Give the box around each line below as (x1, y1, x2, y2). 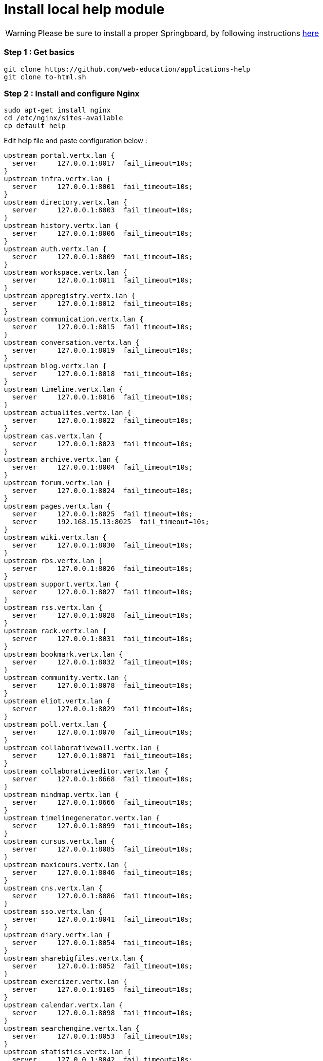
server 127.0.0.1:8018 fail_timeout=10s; (12, 370, 193, 378)
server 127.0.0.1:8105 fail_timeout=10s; (12, 985, 193, 994)
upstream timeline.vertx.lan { (4, 385, 123, 394)
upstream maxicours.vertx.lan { (4, 861, 127, 869)
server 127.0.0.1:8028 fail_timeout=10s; (12, 611, 193, 620)
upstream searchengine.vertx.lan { (4, 1024, 140, 1033)
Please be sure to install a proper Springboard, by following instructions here (38, 28, 319, 38)
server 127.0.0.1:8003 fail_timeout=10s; (12, 206, 193, 214)
